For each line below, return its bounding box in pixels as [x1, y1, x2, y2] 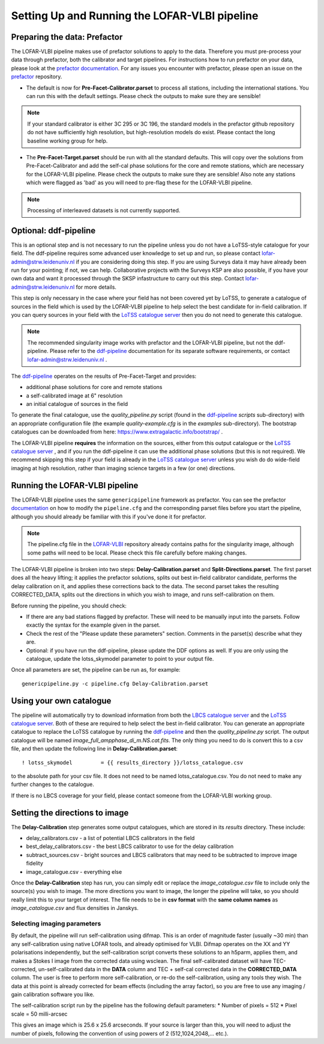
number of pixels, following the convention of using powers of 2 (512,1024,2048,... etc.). [11, 1030, 229, 1037]
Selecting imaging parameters [11, 919, 101, 927]
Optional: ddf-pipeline [11, 226, 96, 236]
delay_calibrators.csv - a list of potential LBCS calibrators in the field [26, 835, 195, 842]
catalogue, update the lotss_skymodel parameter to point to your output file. [26, 655, 214, 662]
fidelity [26, 860, 43, 867]
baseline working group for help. [27, 137, 108, 144]
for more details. [76, 283, 117, 290]
